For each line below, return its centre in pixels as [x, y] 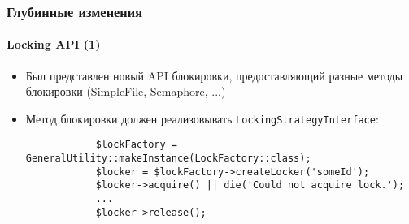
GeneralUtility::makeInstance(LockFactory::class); [168, 159]
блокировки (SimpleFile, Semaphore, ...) [126, 91]
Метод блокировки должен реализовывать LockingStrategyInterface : [202, 118]
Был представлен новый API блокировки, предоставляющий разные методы [214, 75]
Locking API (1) [54, 44]
